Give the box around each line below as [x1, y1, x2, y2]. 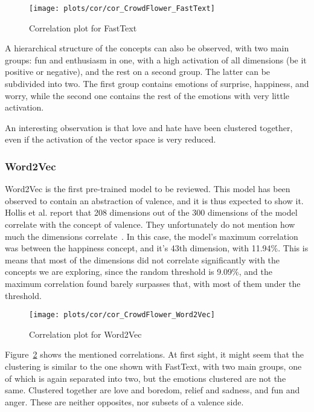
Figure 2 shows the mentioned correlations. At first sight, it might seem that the [5, 348, 304, 361]
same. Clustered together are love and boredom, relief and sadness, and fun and [5, 384, 300, 396]
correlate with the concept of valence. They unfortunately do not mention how [5, 218, 295, 230]
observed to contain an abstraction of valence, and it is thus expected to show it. [5, 194, 304, 207]
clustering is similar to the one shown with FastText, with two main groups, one [5, 360, 302, 372]
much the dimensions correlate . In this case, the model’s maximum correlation [5, 230, 298, 242]
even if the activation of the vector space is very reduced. [5, 133, 216, 146]
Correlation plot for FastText [29, 21, 137, 34]
